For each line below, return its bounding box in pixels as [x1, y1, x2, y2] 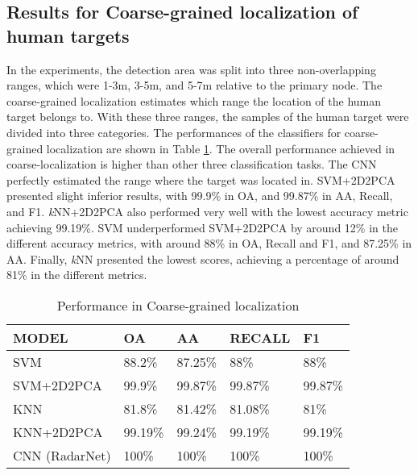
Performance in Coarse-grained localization [56, 295, 300, 315]
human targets [6, 23, 130, 48]
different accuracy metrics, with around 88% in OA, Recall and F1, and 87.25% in [6, 235, 412, 252]
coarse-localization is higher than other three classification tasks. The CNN [6, 156, 377, 173]
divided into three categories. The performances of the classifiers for [6, 123, 341, 140]
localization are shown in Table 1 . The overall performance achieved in [46, 140, 395, 156]
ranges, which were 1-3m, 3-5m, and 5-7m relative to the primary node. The [6, 77, 383, 94]
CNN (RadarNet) [13, 445, 111, 465]
